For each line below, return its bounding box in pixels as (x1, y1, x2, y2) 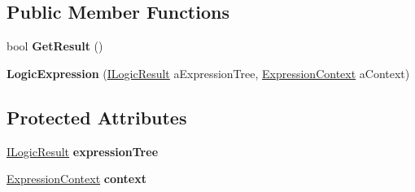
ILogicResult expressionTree (7, 142, 159, 159)
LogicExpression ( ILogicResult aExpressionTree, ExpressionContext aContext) (7, 64, 410, 81)
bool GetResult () (7, 37, 103, 55)
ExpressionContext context (7, 170, 146, 187)
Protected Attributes (7, 104, 187, 129)
